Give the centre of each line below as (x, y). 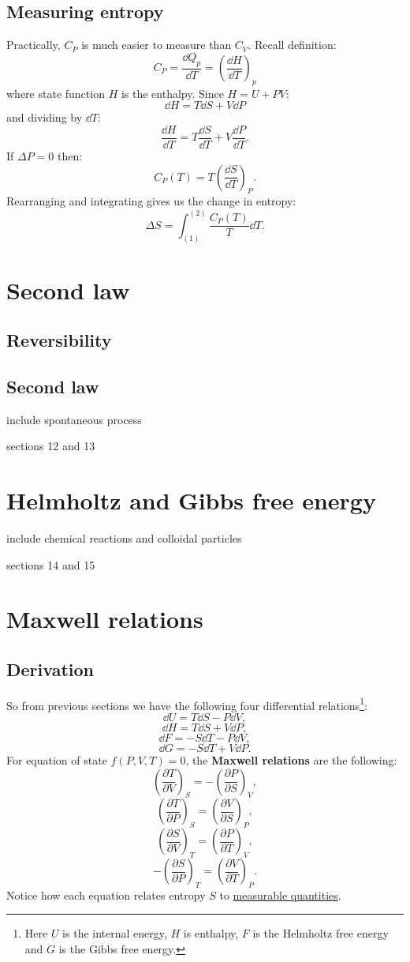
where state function (56, 93)
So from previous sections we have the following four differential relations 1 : (187, 704)
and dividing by (45, 117)
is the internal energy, (115, 933)
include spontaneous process (74, 419)
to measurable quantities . (280, 894)
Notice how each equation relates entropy (106, 894)
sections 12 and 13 (51, 446)
